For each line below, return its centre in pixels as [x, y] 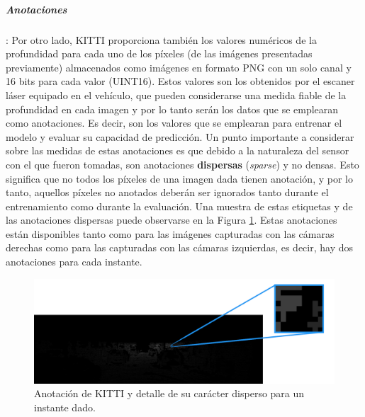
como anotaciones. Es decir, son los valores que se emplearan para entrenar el [174, 123]
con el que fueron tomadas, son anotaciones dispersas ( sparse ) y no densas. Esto [182, 164]
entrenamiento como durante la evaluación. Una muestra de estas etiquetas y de [179, 206]
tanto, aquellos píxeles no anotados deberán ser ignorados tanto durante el [167, 192]
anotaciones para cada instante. [74, 262]
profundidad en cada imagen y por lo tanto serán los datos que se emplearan [172, 109]
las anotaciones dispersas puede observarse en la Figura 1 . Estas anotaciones [172, 220]
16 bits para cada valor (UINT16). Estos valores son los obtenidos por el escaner [180, 81]
